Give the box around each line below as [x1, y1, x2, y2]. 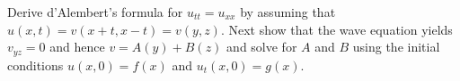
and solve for [226, 37, 297, 56]
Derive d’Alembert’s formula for [7, 3, 183, 20]
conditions [7, 55, 64, 74]
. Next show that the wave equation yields [220, 20, 453, 38]
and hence [49, 37, 105, 56]
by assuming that [240, 3, 336, 20]
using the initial [352, 37, 440, 56]
